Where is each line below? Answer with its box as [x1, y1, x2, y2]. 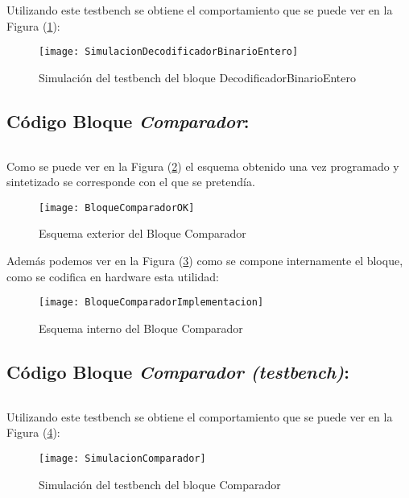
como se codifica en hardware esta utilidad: [6, 268, 219, 284]
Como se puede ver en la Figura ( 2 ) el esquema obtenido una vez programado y [6, 157, 399, 174]
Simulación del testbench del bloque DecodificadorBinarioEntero [39, 68, 356, 85]
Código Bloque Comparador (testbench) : [6, 359, 349, 384]
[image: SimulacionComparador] [39, 452, 206, 464]
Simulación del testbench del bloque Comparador [39, 475, 281, 492]
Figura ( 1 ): [6, 17, 60, 34]
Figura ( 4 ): [6, 424, 60, 441]
